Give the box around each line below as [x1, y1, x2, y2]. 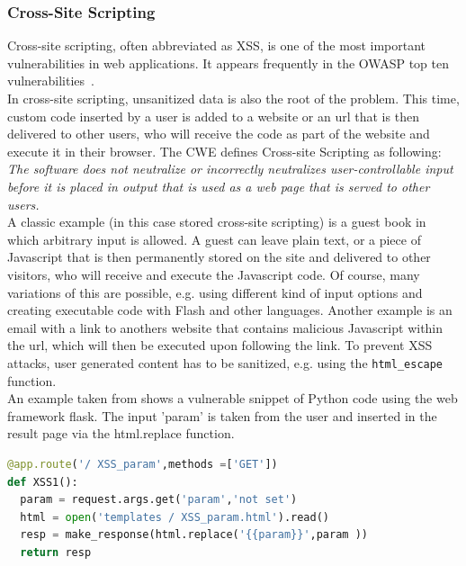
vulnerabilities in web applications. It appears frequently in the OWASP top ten [7, 53, 449, 72]
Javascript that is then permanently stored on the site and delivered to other [7, 247, 431, 266]
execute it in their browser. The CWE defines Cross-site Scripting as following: [7, 141, 442, 160]
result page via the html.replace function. [7, 424, 235, 443]
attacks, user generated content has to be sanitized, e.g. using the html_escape [7, 353, 444, 372]
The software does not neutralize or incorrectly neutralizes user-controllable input [7, 159, 453, 178]
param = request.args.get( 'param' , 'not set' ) [20, 493, 298, 507]
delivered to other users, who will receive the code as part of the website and [7, 124, 430, 143]
